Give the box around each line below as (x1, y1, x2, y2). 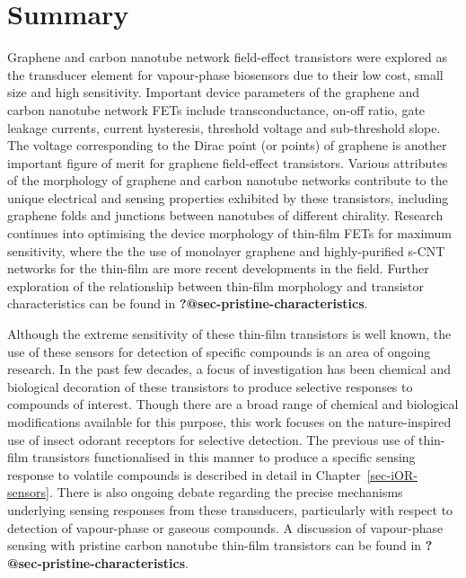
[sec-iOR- (366, 465, 418, 484)
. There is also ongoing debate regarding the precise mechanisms (48, 483, 403, 502)
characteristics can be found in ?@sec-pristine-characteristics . (7, 294, 368, 313)
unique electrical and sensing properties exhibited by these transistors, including (7, 188, 449, 207)
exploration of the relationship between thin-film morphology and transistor (7, 276, 425, 295)
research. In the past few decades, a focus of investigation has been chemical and (7, 360, 451, 378)
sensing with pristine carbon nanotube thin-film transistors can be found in (7, 536, 422, 555)
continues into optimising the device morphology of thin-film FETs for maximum (7, 224, 452, 243)
